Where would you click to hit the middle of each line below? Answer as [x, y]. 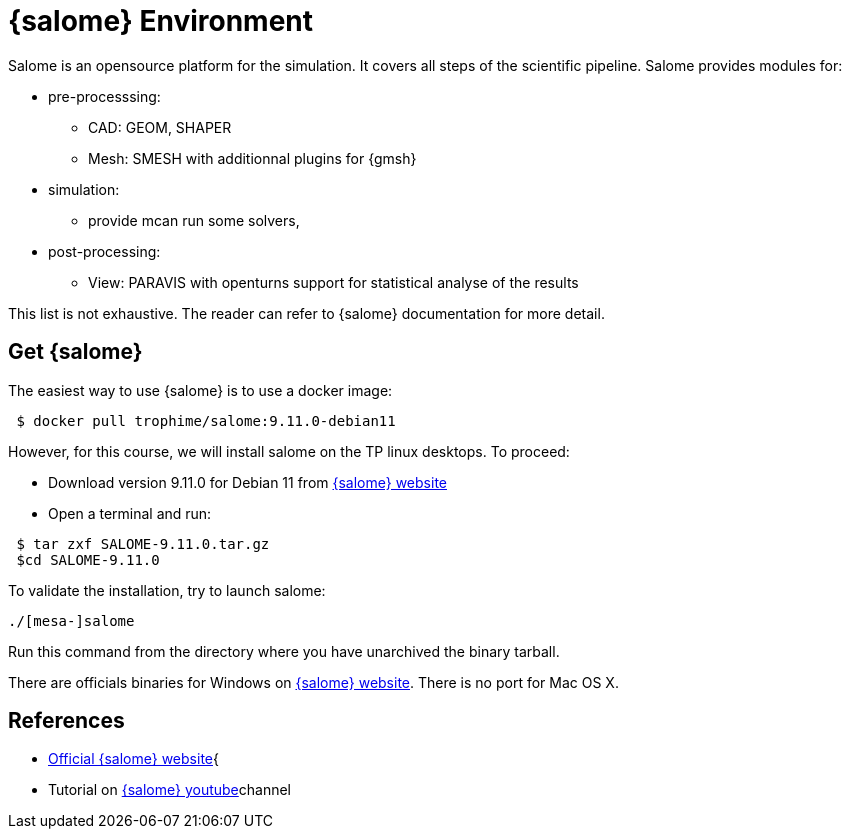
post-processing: [104, 251]
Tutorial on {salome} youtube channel [169, 790]
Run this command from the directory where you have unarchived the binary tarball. [284, 651]
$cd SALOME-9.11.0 [88, 559]
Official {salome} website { [133, 759]
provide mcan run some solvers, [194, 220]
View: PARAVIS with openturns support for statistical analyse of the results [333, 282]
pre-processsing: [104, 96]
